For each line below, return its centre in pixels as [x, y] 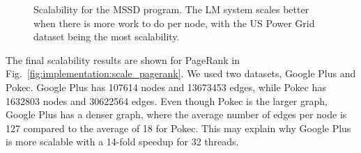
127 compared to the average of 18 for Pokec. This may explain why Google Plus [178, 128]
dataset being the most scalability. [107, 37]
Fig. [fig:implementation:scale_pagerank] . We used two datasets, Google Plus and [181, 73]
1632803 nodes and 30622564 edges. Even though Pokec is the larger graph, [167, 100]
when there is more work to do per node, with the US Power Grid [174, 23]
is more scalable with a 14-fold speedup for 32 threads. [122, 142]
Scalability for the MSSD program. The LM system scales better [171, 9]
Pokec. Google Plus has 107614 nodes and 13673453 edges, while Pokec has [166, 87]
